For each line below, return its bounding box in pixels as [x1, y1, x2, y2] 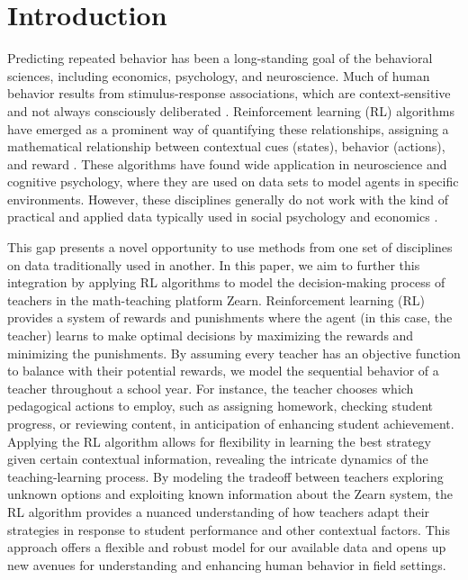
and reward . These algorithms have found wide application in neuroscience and [7, 154, 447, 173]
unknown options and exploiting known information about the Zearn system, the [7, 485, 454, 503]
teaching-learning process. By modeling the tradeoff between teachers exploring [7, 467, 444, 485]
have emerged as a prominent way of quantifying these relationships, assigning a [7, 119, 449, 138]
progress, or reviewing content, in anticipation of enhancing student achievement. [7, 414, 454, 432]
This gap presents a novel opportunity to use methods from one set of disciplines [7, 238, 453, 257]
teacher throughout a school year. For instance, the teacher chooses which [7, 378, 414, 397]
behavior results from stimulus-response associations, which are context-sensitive [7, 84, 451, 103]
